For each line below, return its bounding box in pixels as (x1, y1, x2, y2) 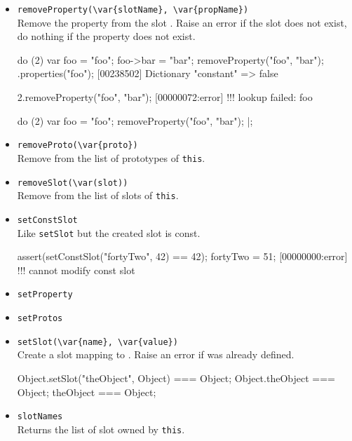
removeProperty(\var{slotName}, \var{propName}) (17, 5, 249, 15)
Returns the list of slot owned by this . (17, 421, 185, 436)
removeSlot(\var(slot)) (17, 177, 128, 188)
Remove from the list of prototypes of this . (17, 150, 205, 165)
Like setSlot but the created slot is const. (17, 225, 201, 240)
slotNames (17, 412, 63, 422)
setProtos (17, 313, 63, 323)
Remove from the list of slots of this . (17, 188, 179, 203)
